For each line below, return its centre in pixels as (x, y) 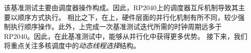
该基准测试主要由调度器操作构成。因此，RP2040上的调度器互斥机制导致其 (121, 7)
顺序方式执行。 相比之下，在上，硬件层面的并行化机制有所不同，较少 (127, 17)
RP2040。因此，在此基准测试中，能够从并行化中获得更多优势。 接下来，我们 (126, 36)
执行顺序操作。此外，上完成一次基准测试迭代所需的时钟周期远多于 (116, 26)
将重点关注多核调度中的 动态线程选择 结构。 (72, 45)
